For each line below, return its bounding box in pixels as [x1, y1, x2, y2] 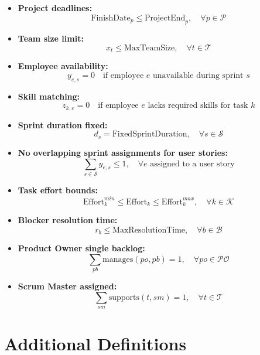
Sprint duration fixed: [18, 118, 108, 131]
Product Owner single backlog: [18, 242, 145, 254]
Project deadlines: [18, 2, 93, 13]
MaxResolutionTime [112, 226, 186, 234]
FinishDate [91, 13, 131, 22]
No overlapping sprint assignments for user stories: [18, 146, 228, 158]
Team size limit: [18, 32, 84, 45]
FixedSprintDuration [112, 130, 187, 139]
